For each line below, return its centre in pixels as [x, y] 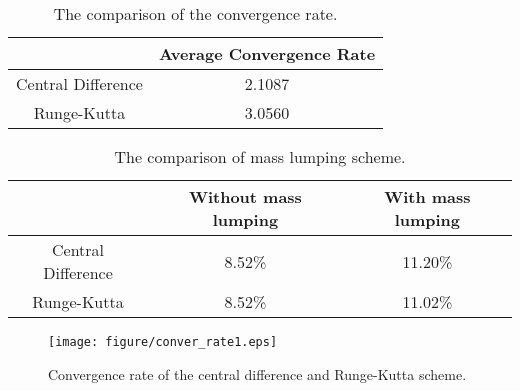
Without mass [245, 196]
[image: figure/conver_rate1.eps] [163, 342]
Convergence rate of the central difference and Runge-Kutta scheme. [257, 373]
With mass [427, 196]
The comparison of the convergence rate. [195, 13]
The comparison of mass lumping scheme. [260, 156]
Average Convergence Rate [267, 53]
